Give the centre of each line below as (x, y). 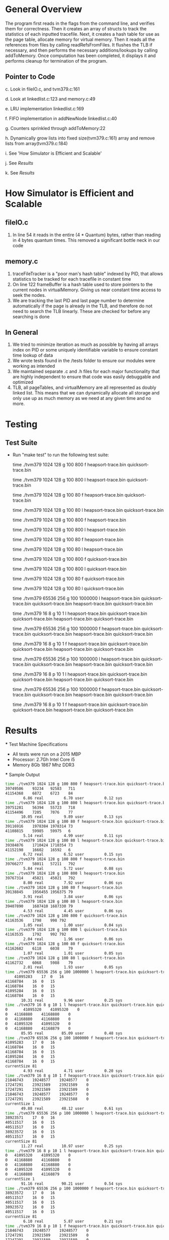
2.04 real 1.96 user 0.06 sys (73, 939)
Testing (21, 424)
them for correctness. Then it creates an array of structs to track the (76, 28)
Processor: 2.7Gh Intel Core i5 (44, 760)
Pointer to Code (30, 77)
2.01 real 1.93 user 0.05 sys (73, 967)
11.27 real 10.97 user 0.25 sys (72, 1146)
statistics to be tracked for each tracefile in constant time (72, 279)
